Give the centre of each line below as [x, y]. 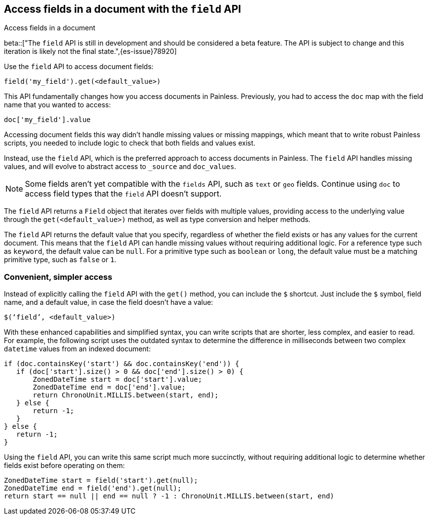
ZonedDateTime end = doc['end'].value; [109, 387]
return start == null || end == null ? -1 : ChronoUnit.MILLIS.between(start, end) [169, 496]
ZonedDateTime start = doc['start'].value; [118, 380]
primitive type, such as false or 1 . [60, 260]
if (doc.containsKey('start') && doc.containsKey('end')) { [122, 364]
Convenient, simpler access [58, 277]
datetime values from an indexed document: [77, 349]
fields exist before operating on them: [64, 466]
